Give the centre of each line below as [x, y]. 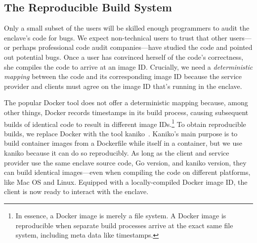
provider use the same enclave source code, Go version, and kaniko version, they [125, 162]
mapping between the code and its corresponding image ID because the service [123, 76]
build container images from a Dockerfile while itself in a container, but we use [123, 143]
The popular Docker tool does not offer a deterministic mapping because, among [126, 102]
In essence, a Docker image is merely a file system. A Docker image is [121, 215]
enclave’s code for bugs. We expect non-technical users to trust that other [116, 37]
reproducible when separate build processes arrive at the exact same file [124, 225]
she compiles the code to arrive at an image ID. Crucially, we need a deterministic [128, 66]
